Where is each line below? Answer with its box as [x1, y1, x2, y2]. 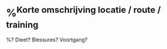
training [6, 19, 39, 30]
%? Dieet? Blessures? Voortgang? [6, 36, 88, 43]
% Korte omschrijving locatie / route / [6, 4, 161, 20]
